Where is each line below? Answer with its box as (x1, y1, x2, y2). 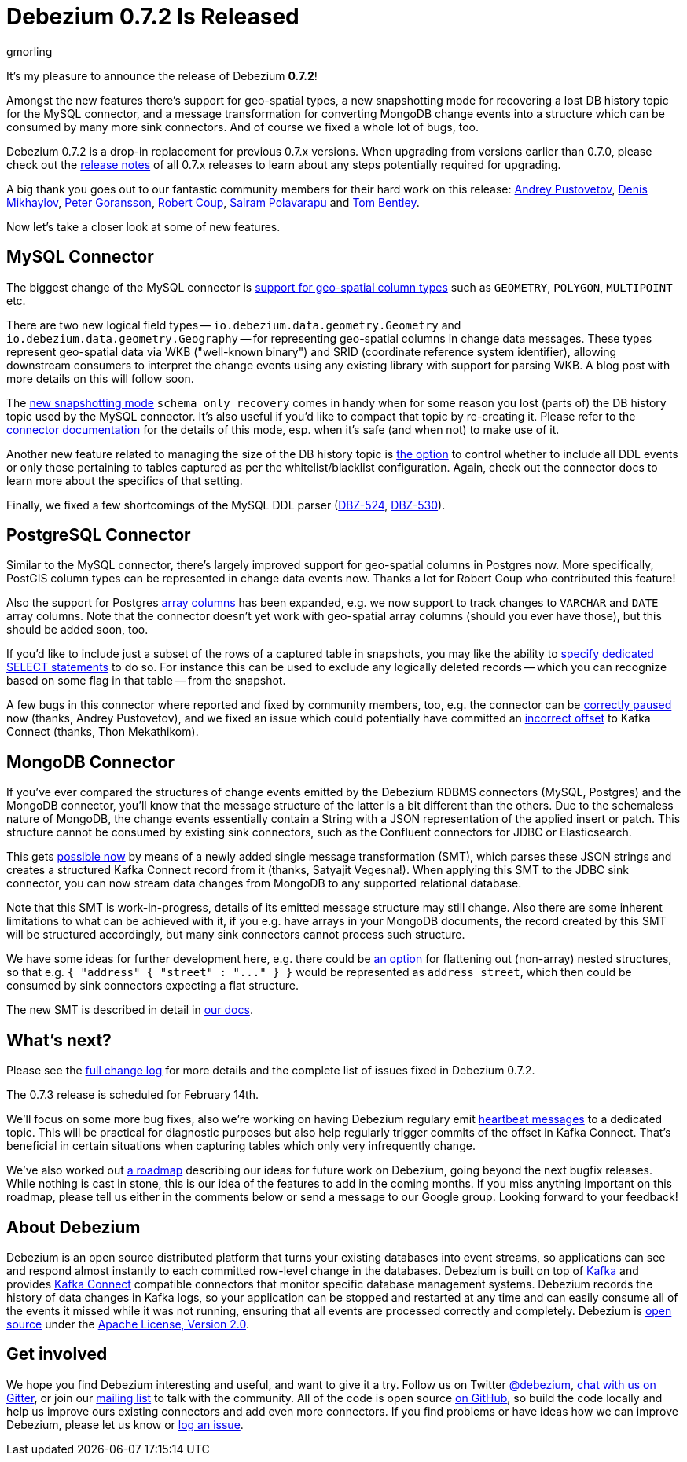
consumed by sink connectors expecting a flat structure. (6, 979, 299, 993)
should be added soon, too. (6, 623, 149, 637)
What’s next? (6, 1030, 112, 1050)
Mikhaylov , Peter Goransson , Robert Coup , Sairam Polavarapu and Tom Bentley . (6, 195, 420, 209)
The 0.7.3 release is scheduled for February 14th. (6, 1088, 259, 1102)
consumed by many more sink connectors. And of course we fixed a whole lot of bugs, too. (6, 119, 479, 134)
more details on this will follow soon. (6, 371, 194, 385)
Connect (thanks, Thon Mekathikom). (6, 725, 199, 739)
